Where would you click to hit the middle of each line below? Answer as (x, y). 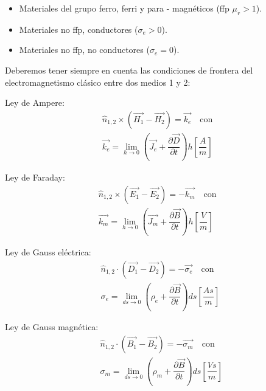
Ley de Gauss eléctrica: (48, 252)
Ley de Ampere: (35, 102)
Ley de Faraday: (35, 177)
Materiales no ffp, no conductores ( (84, 50)
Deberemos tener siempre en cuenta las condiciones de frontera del (129, 70)
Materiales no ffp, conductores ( (79, 29)
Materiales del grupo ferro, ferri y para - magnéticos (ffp (124, 8)
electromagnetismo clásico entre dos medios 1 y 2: (98, 82)
